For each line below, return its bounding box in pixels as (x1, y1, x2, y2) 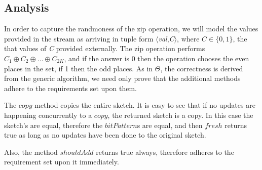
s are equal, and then (137, 119, 203, 130)
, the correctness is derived (160, 63, 243, 73)
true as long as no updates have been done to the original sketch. (4, 130, 206, 140)
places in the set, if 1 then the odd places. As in (4, 63, 153, 73)
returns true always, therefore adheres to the (96, 146, 234, 157)
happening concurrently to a (4, 109, 92, 120)
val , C (158, 33, 174, 44)
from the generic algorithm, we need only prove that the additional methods (4, 73, 241, 83)
